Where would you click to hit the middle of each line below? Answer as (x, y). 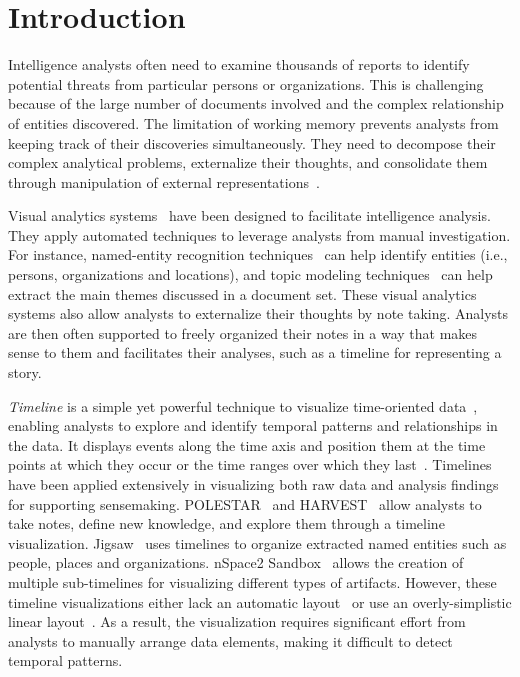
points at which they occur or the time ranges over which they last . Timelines (250, 464)
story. (25, 372)
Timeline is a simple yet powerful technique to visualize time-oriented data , (243, 405)
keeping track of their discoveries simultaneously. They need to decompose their (252, 142)
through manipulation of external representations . (164, 181)
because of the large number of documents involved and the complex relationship (256, 103)
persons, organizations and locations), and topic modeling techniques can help (250, 274)
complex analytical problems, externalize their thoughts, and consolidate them (248, 162)
